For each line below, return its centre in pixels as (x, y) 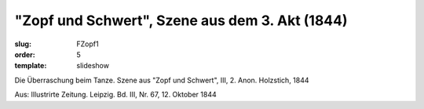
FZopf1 (88, 44)
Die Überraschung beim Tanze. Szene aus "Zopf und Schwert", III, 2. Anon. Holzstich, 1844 (162, 80)
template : (31, 66)
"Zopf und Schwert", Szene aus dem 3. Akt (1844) (181, 20)
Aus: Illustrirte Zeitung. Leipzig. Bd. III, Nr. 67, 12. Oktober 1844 (115, 95)
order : (25, 54)
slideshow (93, 66)
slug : (23, 44)
